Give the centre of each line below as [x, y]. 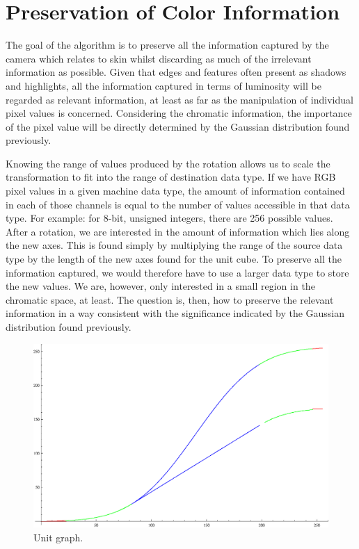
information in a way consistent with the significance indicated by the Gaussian [175, 313]
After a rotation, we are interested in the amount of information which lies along [178, 231]
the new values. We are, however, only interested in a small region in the [160, 286]
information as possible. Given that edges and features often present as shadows [176, 72]
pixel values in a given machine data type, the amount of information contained [175, 191]
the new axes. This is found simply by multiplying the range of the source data [174, 245]
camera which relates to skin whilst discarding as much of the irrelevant [159, 58]
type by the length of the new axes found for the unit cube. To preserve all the [174, 259]
